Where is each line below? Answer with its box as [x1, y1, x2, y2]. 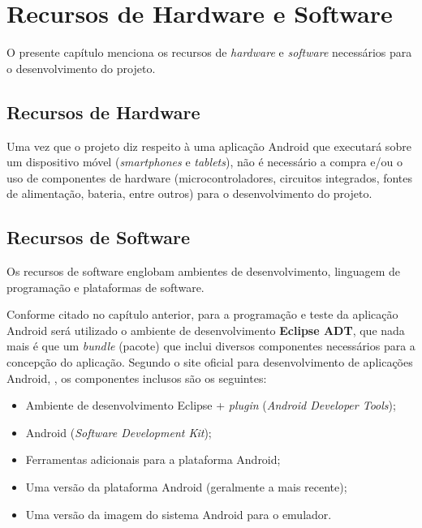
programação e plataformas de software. [6, 278, 205, 295]
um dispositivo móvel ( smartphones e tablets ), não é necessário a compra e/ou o [6, 153, 403, 170]
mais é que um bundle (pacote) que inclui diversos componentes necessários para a [6, 337, 416, 354]
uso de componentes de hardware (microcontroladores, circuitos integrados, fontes [6, 169, 413, 186]
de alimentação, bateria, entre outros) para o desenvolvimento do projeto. [6, 185, 372, 202]
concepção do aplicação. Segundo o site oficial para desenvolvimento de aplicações [6, 354, 413, 371]
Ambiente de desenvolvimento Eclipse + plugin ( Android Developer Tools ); [25, 397, 396, 414]
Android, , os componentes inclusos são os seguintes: [6, 369, 267, 386]
